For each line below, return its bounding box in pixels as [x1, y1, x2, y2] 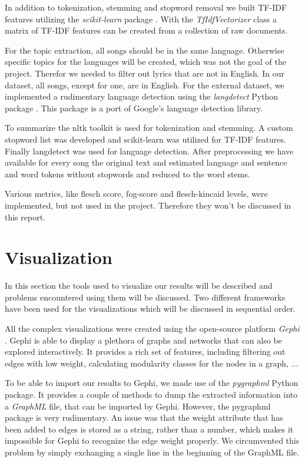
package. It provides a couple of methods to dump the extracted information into [5, 388, 298, 400]
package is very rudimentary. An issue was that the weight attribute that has [5, 411, 283, 424]
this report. [5, 210, 46, 223]
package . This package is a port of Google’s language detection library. [5, 101, 263, 114]
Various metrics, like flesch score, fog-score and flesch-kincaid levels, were [5, 187, 268, 200]
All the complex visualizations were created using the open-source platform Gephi [5, 322, 300, 334]
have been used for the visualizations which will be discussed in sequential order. [5, 302, 296, 315]
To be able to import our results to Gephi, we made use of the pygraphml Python [5, 377, 299, 389]
